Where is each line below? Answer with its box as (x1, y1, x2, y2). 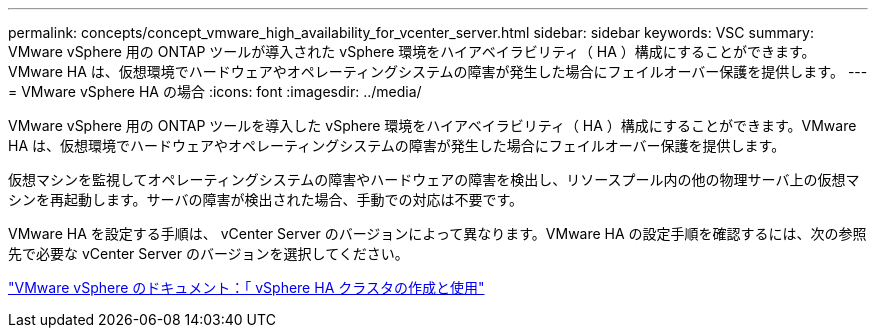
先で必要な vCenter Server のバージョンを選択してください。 (8, 245, 409, 262)
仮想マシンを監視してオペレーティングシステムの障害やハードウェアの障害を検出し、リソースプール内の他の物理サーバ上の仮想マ (8, 171, 860, 188)
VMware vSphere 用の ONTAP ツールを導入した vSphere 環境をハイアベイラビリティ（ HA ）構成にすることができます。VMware (8, 117, 857, 134)
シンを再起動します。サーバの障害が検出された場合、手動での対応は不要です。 (8, 191, 524, 208)
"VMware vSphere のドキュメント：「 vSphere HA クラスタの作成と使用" (8, 279, 485, 296)
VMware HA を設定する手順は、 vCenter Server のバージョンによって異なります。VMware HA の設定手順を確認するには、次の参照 (8, 225, 867, 242)
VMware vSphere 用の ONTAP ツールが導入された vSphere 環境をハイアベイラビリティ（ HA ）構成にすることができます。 (8, 43, 816, 60)
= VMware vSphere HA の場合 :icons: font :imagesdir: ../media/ (8, 83, 422, 100)
